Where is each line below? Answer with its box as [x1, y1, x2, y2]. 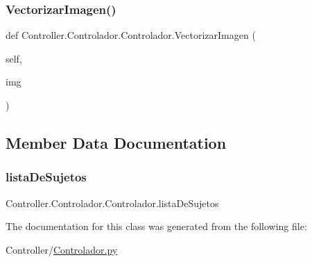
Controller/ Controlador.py [6, 242, 118, 256]
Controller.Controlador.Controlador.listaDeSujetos [6, 195, 219, 210]
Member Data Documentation [6, 131, 227, 153]
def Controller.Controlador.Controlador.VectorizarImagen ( [6, 28, 256, 42]
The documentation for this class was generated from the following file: [6, 219, 307, 234]
